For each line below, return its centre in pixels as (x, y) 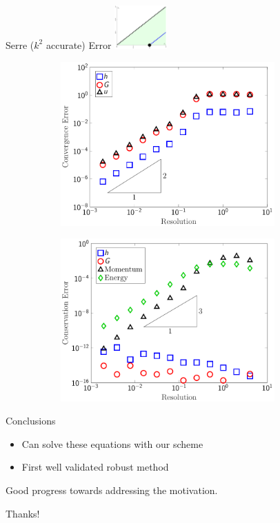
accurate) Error (79, 44)
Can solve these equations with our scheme (112, 443)
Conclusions (31, 421)
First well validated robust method (95, 467)
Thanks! (23, 513)
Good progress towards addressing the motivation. (112, 490)
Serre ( (20, 44)
